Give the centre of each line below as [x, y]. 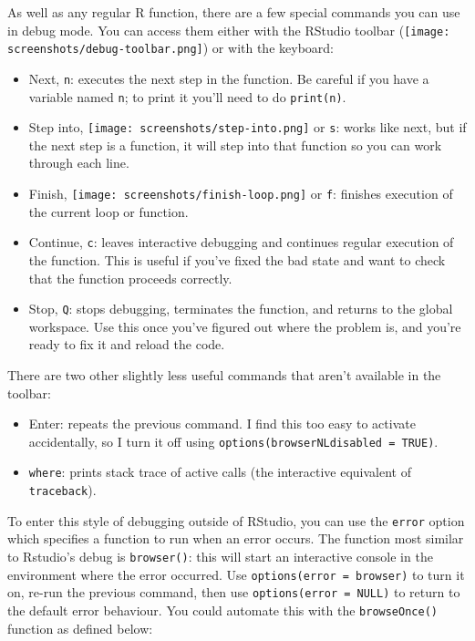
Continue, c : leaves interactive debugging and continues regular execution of [241, 242]
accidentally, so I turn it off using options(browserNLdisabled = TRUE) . [233, 441]
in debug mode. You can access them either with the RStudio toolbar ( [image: [229, 30]
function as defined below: [80, 628]
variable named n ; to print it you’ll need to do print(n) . [187, 96]
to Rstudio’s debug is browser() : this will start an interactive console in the [220, 556]
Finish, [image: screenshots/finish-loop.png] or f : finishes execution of [241, 194]
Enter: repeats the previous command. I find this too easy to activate [222, 424]
